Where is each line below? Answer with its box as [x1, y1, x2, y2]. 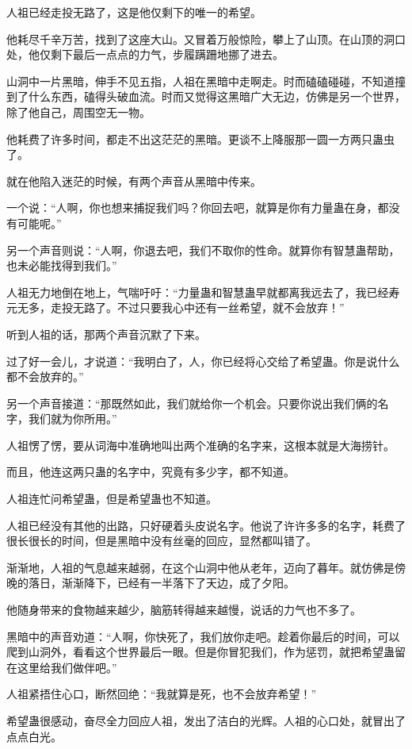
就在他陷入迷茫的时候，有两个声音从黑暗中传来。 [6, 172, 261, 189]
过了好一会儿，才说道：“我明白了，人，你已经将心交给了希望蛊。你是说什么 [6, 352, 400, 369]
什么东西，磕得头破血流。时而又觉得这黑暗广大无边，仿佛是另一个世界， [28, 88, 406, 105]
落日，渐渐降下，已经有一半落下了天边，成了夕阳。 [28, 574, 295, 591]
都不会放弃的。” [6, 368, 84, 385]
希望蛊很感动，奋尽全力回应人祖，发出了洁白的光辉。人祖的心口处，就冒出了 [6, 713, 406, 728]
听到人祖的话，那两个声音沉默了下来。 [6, 325, 206, 342]
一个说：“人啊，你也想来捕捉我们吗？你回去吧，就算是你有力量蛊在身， [6, 199, 378, 216]
